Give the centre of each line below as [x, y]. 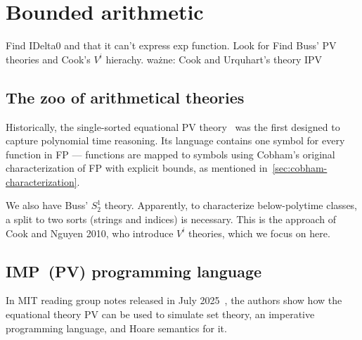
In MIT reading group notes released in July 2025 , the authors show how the [174, 300]
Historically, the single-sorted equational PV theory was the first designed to [173, 126]
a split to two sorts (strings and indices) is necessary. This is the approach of [171, 219]
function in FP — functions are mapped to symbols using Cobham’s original [170, 154]
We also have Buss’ [47, 205]
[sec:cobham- [300, 168]
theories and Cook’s [48, 59]
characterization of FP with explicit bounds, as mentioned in [137, 168]
